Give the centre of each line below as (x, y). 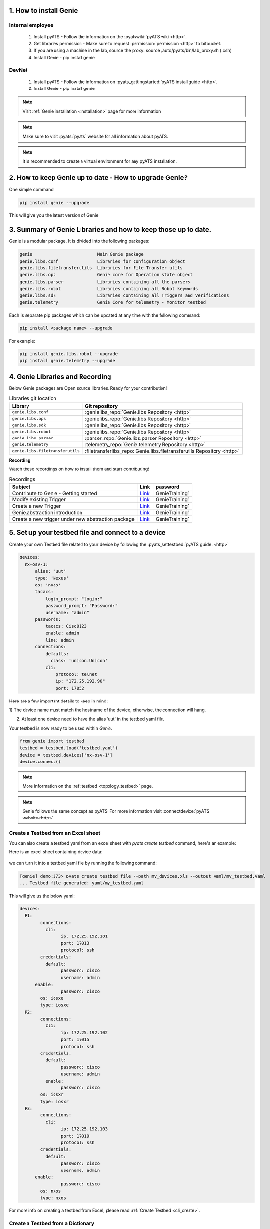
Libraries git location (33, 398)
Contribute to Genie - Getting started (54, 493)
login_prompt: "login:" (74, 599)
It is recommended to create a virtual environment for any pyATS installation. (100, 161)
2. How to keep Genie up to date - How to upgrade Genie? (98, 178)
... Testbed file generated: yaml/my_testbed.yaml (82, 883)
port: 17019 (75, 1136)
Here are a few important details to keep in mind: (58, 701)
